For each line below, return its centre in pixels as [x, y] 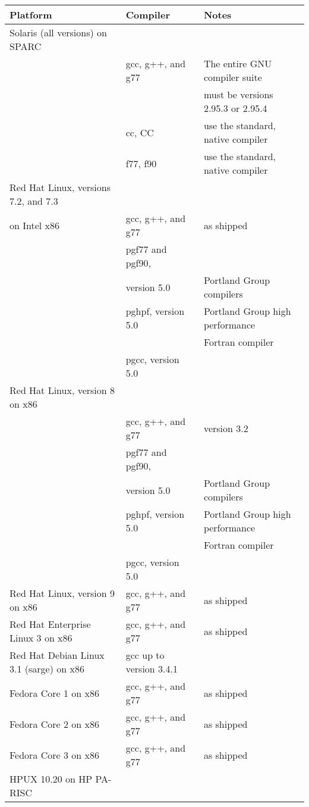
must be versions [238, 94]
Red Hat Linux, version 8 [62, 390]
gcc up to [145, 655]
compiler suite [233, 77]
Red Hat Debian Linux [57, 655]
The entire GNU [238, 63]
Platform [31, 15]
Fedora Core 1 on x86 [54, 693]
